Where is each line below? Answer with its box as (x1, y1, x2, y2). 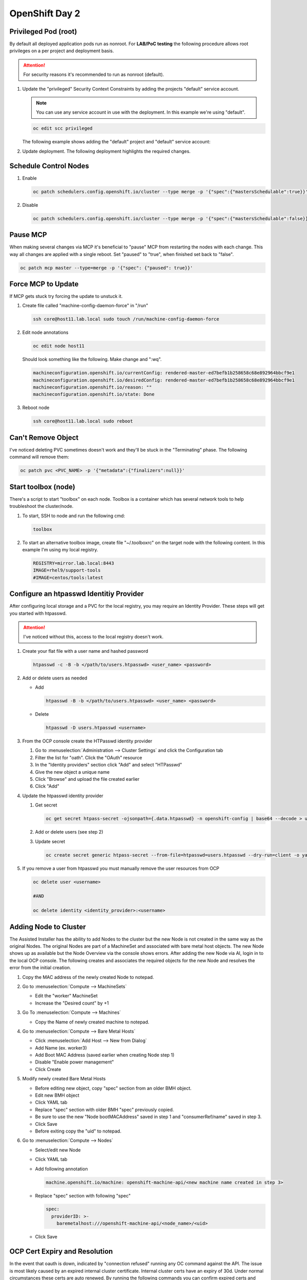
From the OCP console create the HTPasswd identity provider (22, 738, 152, 744)
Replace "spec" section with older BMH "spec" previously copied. (35, 1106, 174, 1113)
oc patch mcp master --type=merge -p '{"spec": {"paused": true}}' (20, 265, 193, 271)
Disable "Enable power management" (35, 1059, 115, 1065)
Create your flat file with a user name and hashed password (22, 648, 148, 654)
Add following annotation (35, 1165, 88, 1172)
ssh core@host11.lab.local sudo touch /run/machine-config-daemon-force (33, 316, 220, 322)
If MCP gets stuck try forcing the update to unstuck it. (9, 293, 123, 299)
